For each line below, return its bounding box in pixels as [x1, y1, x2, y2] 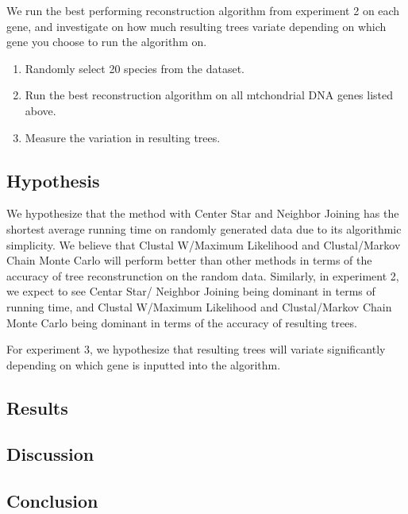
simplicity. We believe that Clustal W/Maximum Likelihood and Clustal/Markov [6, 236, 401, 253]
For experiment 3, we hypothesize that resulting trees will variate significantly [6, 341, 386, 357]
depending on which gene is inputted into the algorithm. [6, 356, 281, 373]
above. [25, 102, 56, 118]
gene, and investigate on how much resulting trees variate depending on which [6, 17, 387, 34]
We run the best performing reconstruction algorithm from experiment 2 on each [6, 2, 400, 18]
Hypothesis [6, 168, 100, 192]
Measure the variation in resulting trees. [25, 129, 221, 145]
